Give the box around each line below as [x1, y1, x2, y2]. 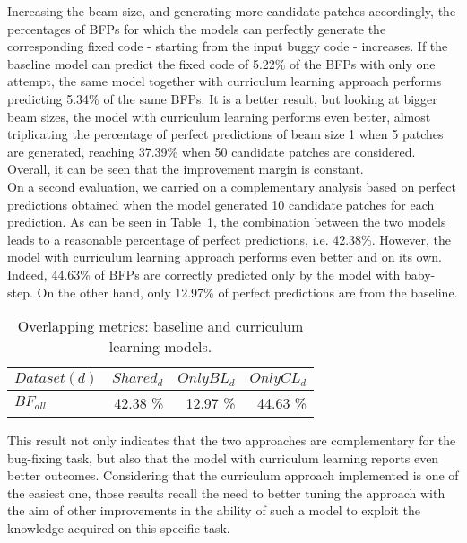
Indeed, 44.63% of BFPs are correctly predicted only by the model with [7, 264, 401, 283]
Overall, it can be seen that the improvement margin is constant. [7, 159, 364, 178]
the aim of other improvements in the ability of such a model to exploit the [7, 501, 421, 520]
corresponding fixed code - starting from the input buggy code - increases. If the [7, 37, 448, 56]
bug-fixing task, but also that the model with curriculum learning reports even [7, 448, 439, 467]
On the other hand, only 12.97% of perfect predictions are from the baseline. [37, 282, 458, 301]
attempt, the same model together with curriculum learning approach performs [7, 72, 442, 90]
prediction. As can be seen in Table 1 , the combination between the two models [7, 212, 446, 231]
